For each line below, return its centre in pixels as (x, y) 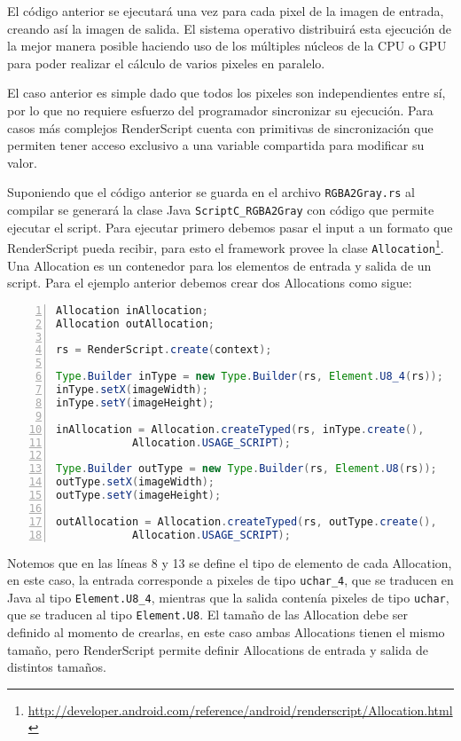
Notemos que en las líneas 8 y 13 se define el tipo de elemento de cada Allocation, (230, 562)
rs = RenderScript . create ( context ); (164, 350)
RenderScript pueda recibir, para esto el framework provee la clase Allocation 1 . (226, 246)
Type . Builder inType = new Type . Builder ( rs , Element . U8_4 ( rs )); (250, 377)
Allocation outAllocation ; (135, 323)
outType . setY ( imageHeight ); (139, 495)
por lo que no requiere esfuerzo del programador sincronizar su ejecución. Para (220, 110)
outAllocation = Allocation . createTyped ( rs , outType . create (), (246, 521)
